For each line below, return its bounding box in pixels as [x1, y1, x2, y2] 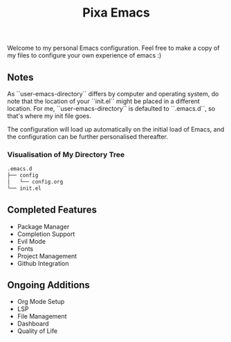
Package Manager [17, 222, 70, 231]
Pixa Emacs [82, 5, 150, 21]
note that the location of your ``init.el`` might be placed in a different [7, 97, 201, 105]
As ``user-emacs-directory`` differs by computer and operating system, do [7, 90, 219, 98]
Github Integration [17, 259, 69, 267]
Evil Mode [17, 237, 46, 245]
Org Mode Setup [17, 298, 65, 306]
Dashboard [17, 320, 50, 328]
